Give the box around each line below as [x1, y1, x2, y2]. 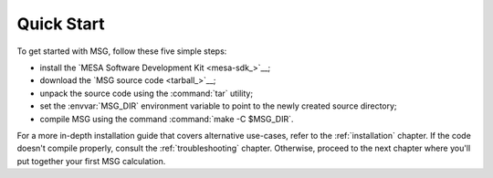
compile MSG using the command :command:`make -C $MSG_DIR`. [39, 113, 294, 124]
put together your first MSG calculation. [16, 155, 166, 166]
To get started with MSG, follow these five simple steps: [16, 46, 227, 57]
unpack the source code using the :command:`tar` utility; [39, 88, 254, 99]
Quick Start [16, 14, 105, 34]
